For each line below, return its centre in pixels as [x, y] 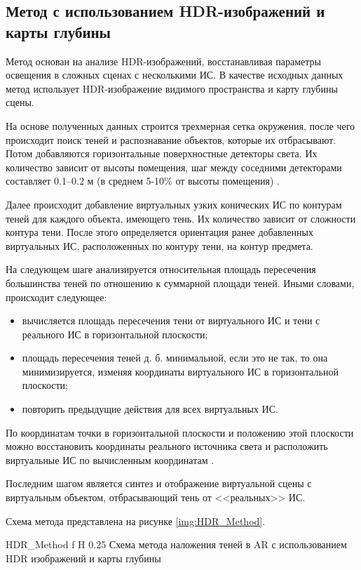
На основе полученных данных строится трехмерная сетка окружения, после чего [180, 125]
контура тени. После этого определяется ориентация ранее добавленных [159, 232]
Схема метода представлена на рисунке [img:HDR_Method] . [136, 521]
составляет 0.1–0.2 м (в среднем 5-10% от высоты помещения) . [143, 181]
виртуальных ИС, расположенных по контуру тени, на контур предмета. [159, 245]
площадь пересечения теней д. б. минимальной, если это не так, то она [175, 358]
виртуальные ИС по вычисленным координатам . [110, 459]
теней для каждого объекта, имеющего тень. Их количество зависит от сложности [181, 218]
